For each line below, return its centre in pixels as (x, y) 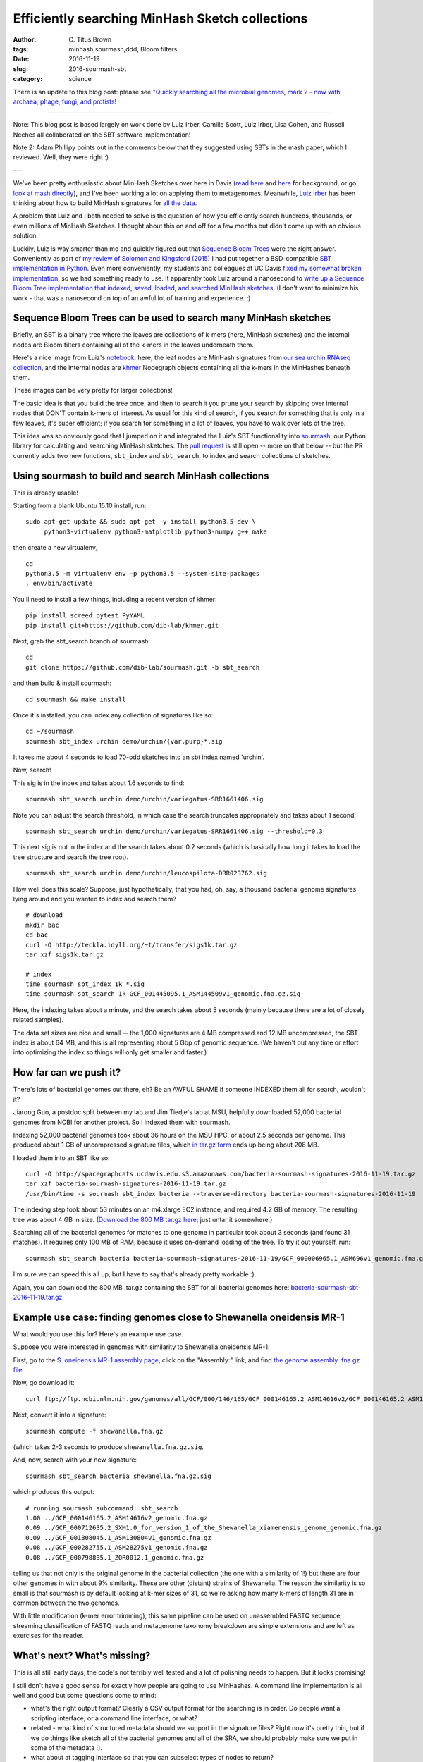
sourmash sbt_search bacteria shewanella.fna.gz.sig (118, 1476)
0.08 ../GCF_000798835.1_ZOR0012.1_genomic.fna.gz (115, 1557)
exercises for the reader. (49, 1636)
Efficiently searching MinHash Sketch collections (160, 18)
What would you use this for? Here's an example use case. (98, 1334)
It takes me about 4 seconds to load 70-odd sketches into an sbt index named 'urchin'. (139, 757)
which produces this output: (54, 1492)
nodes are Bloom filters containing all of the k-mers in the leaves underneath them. (133, 345)
